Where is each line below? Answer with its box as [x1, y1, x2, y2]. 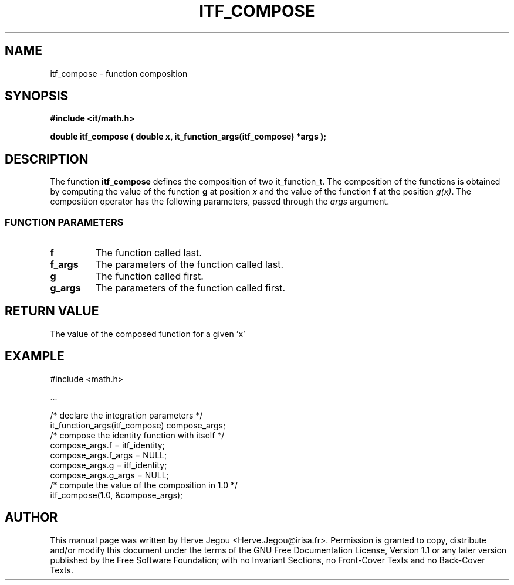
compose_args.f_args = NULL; [50, 450, 167, 460]
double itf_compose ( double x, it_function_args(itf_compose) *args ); [50, 131, 327, 142]
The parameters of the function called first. [95, 282, 285, 294]
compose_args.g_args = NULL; [50, 470, 169, 480]
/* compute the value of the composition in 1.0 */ [50, 479, 238, 490]
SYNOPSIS [5, 89, 69, 104]
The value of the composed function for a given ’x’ [50, 328, 245, 339]
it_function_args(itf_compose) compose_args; [50, 420, 226, 430]
